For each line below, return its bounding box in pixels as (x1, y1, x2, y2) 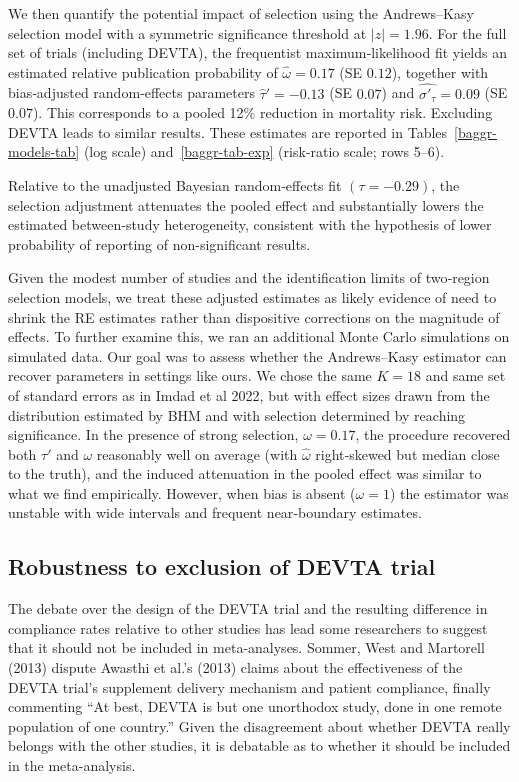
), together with (391, 61, 489, 82)
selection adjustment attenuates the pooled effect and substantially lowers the (8, 194, 484, 215)
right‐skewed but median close (315, 443, 500, 464)
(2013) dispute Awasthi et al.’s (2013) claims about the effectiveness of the (8, 657, 463, 678)
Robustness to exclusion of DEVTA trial (8, 551, 436, 582)
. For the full (428, 22, 507, 43)
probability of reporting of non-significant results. (8, 233, 311, 254)
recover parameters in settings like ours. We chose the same (8, 365, 372, 386)
